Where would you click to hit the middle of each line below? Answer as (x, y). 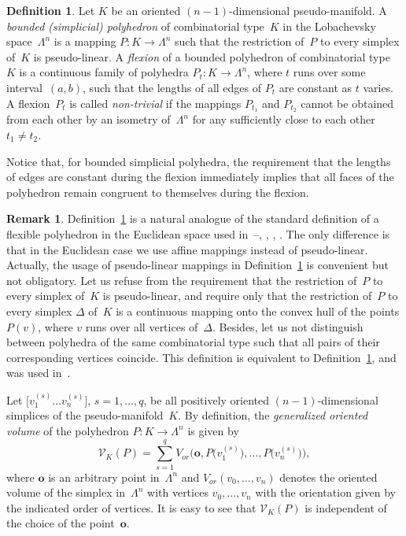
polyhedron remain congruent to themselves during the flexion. (158, 192)
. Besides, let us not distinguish (288, 326)
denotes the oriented (328, 477)
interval (24, 87)
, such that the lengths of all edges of (172, 87)
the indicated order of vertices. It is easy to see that (131, 507)
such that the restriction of (240, 41)
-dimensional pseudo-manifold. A (308, 10)
